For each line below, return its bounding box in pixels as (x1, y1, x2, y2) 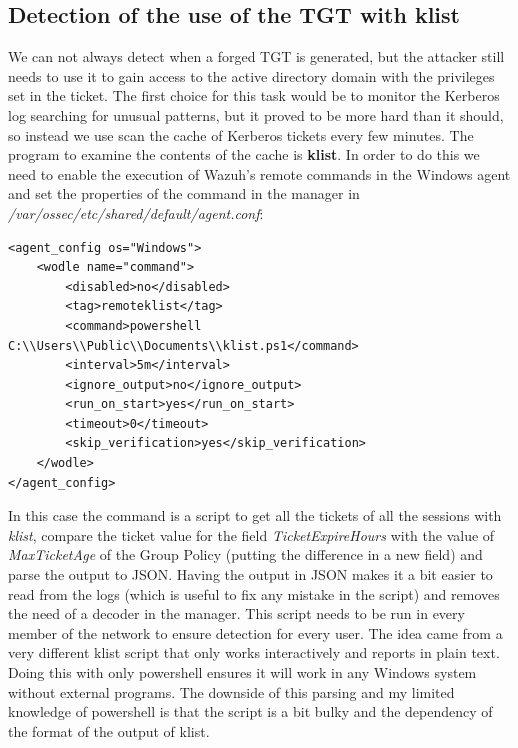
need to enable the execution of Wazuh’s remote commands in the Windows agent (8, 163, 511, 184)
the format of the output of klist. (8, 720, 210, 741)
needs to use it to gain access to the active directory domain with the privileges (8, 65, 495, 86)
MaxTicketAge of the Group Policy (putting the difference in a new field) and (8, 544, 483, 565)
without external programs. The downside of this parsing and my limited (8, 681, 455, 702)
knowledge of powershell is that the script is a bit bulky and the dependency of (8, 701, 493, 722)
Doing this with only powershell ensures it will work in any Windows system (8, 662, 477, 683)
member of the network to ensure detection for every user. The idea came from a (8, 622, 503, 643)
